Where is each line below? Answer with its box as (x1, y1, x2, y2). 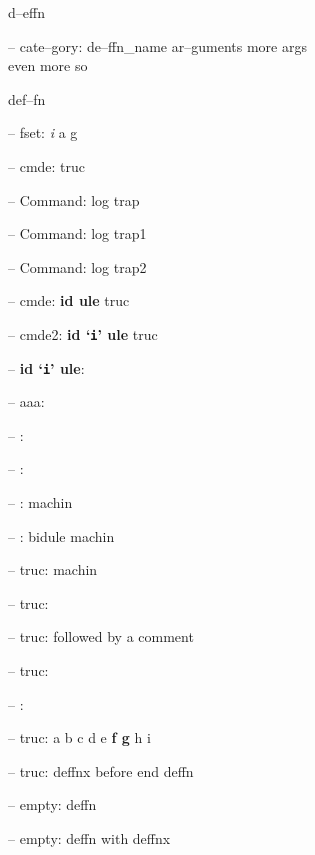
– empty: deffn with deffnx (8, 827, 171, 848)
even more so (8, 55, 88, 76)
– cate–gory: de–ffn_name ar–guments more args (8, 35, 307, 56)
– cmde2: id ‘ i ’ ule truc (8, 323, 158, 344)
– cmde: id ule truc (8, 290, 130, 311)
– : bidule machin (8, 525, 115, 546)
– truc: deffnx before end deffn (8, 760, 194, 781)
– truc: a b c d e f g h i (8, 727, 151, 748)
